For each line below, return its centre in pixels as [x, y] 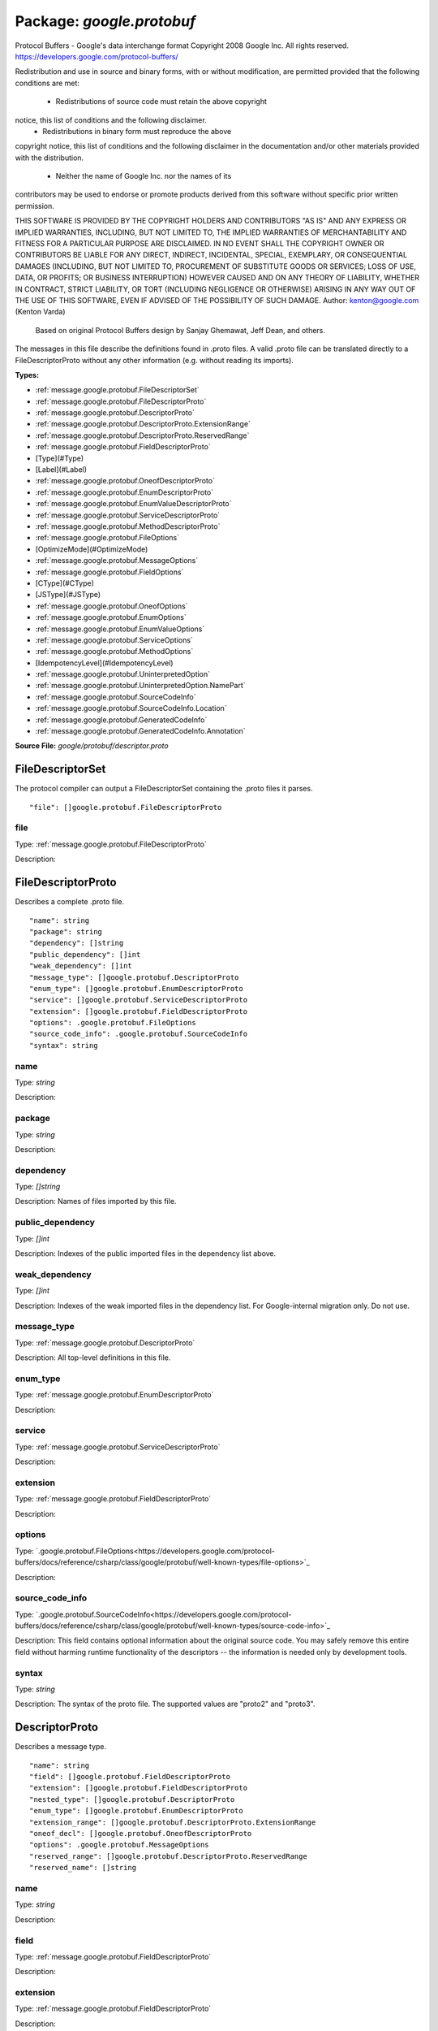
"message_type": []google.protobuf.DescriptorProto [134, 977]
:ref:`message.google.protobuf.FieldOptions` [109, 572]
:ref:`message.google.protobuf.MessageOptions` [117, 561]
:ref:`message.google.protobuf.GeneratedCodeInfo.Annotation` [141, 731]
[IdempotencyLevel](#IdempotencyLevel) [104, 663]
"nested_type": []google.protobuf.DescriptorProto [132, 1799]
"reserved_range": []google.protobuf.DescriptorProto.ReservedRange [168, 1856]
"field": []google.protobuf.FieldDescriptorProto [130, 1777]
